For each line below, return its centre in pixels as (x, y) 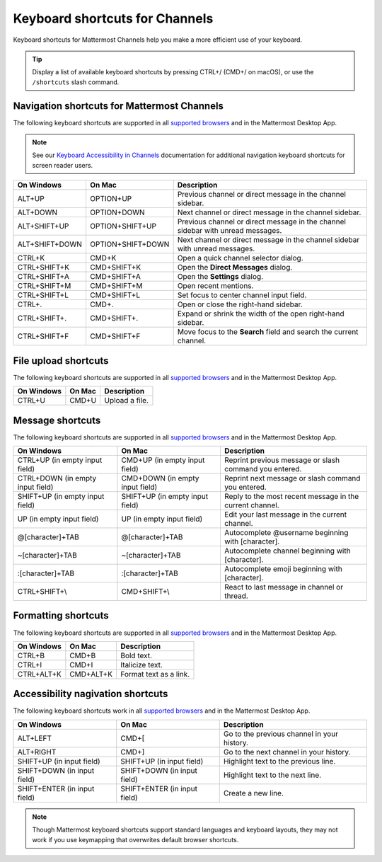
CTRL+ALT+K (39, 674)
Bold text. (136, 655)
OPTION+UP (111, 199)
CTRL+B (31, 655)
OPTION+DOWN (117, 212)
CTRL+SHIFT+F (43, 336)
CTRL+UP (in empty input (60, 460)
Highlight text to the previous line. (279, 761)
